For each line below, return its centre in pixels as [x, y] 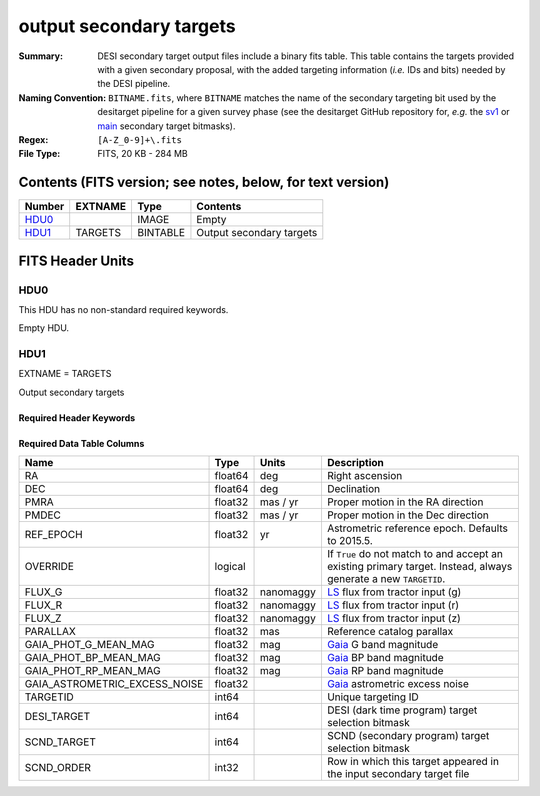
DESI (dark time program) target [402, 710]
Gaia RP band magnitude [385, 671]
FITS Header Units [76, 260]
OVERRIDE [49, 567]
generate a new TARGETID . [386, 579]
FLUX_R [43, 605]
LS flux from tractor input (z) [394, 618]
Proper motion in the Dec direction [408, 515]
